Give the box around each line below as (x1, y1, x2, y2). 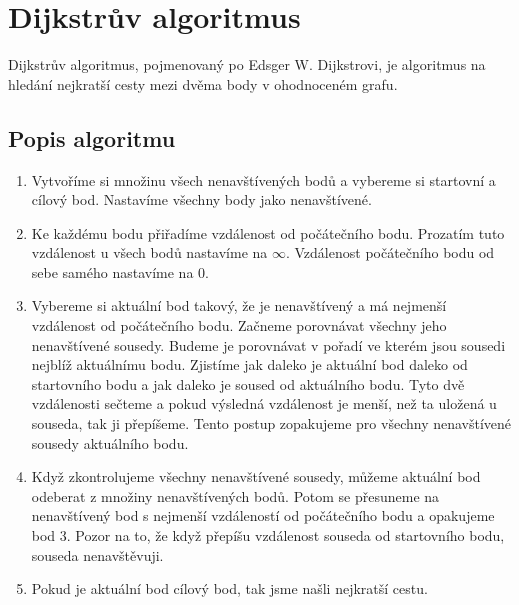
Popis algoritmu (8, 122, 176, 153)
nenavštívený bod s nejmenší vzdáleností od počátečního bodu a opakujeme (31, 505, 495, 526)
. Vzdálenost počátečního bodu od (285, 242, 495, 263)
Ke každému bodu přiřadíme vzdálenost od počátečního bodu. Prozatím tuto (31, 222, 505, 243)
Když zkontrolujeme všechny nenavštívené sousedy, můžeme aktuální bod (31, 466, 481, 487)
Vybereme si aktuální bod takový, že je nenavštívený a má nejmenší (31, 295, 447, 316)
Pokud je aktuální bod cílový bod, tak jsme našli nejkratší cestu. (31, 578, 428, 599)
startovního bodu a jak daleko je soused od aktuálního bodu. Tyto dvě (31, 373, 465, 394)
